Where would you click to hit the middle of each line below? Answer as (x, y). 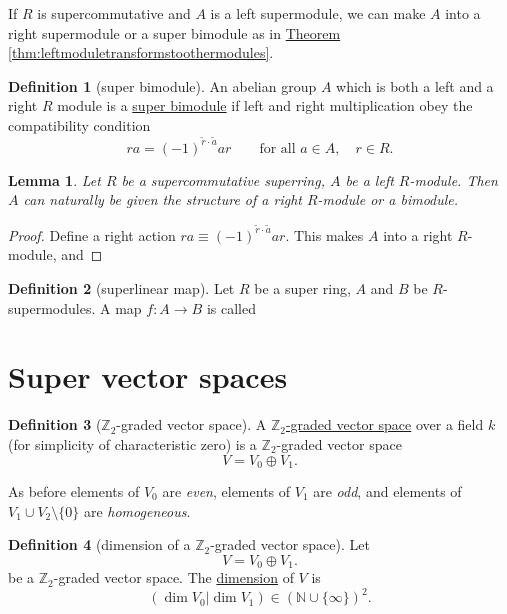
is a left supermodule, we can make (318, 13)
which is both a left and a (415, 85)
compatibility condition (79, 124)
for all (277, 148)
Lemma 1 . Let (54, 179)
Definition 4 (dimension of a (99, 544)
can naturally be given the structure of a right (162, 199)
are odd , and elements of (387, 491)
